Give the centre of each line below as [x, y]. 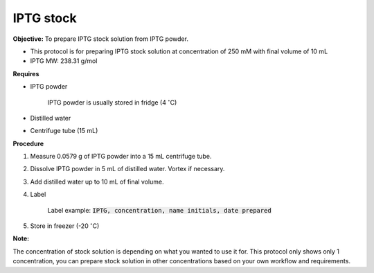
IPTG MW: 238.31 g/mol [64, 61]
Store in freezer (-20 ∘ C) [65, 226]
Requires [26, 73]
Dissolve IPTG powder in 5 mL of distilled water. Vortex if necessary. [127, 169]
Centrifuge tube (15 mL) [64, 131]
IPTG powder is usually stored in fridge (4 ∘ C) [112, 102]
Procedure [28, 143]
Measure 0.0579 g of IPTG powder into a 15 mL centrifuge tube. [121, 157]
